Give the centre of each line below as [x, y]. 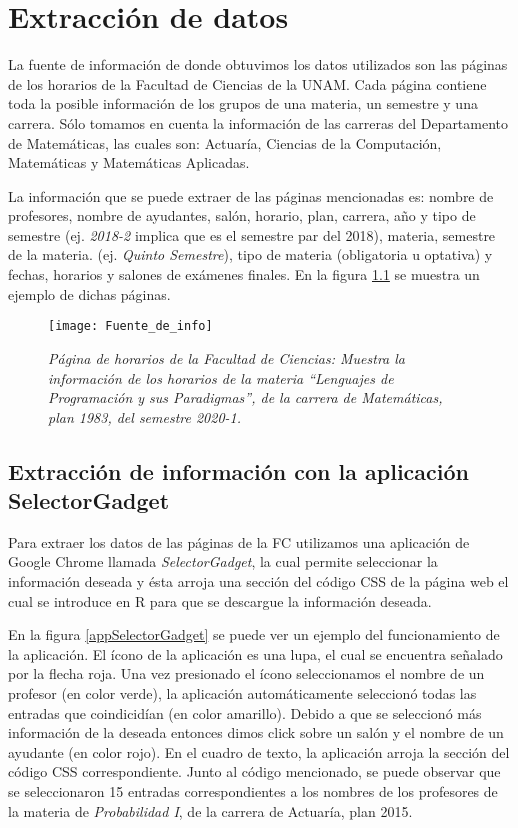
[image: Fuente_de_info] [130, 326]
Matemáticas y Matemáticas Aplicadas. [129, 162]
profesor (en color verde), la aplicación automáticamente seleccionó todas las [242, 693]
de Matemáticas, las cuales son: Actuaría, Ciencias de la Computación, [225, 142]
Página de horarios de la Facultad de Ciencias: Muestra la [227, 357]
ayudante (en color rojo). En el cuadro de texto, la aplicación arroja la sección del [259, 751]
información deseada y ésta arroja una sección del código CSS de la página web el [258, 581]
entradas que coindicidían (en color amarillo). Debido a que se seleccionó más [245, 712]
